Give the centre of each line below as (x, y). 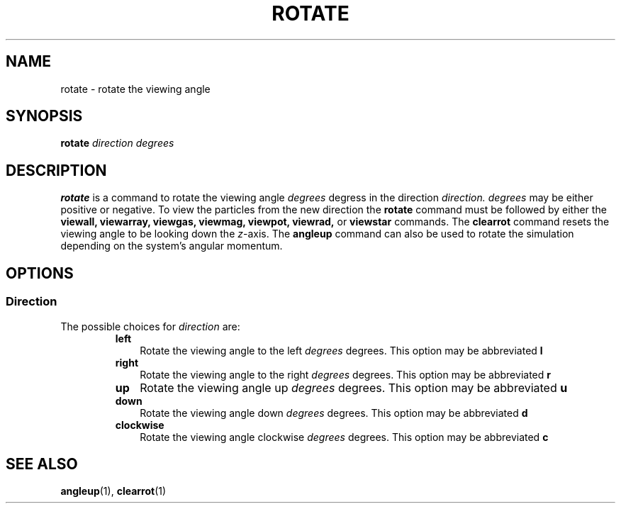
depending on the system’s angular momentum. (172, 246)
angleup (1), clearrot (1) (113, 491)
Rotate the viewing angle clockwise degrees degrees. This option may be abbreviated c (344, 437)
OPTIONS (40, 273)
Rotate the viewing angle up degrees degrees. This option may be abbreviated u (354, 387)
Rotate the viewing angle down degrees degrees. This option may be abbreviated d (334, 413)
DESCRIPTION (56, 170)
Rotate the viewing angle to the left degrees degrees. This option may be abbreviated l (341, 350)
